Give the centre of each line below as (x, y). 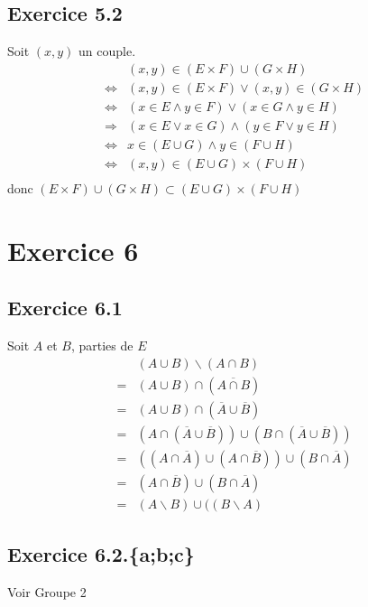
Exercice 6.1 (65, 308)
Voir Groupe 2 (47, 592)
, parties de (102, 346)
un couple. (107, 51)
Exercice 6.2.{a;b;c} (101, 554)
